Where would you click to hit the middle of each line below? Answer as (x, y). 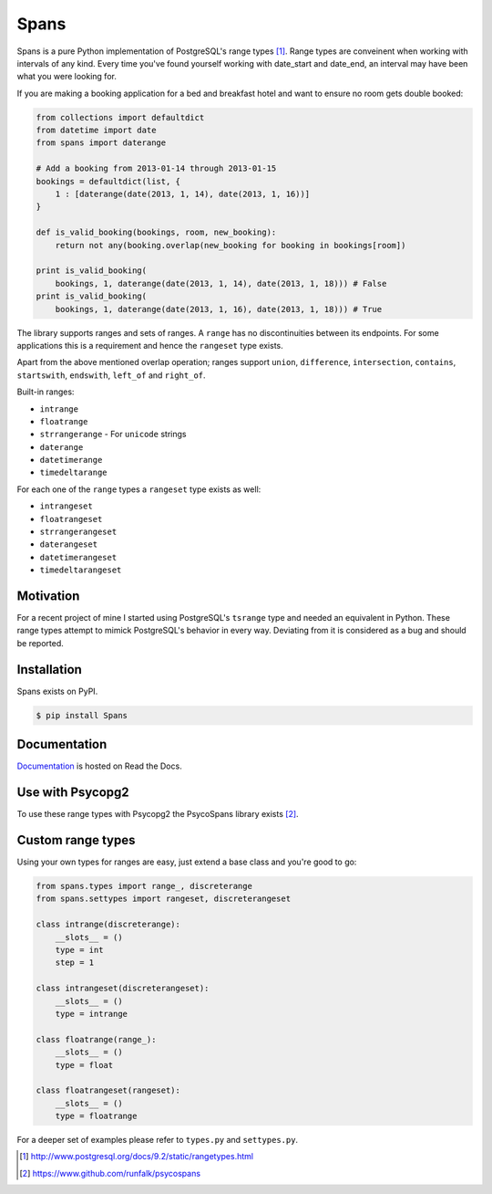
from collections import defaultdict (120, 117)
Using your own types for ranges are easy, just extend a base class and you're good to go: (187, 862)
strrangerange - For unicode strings (113, 435)
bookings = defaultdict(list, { (108, 181)
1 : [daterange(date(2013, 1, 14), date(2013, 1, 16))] (183, 194)
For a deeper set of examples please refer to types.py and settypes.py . (158, 1140)
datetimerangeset (78, 557)
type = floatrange (96, 1116)
